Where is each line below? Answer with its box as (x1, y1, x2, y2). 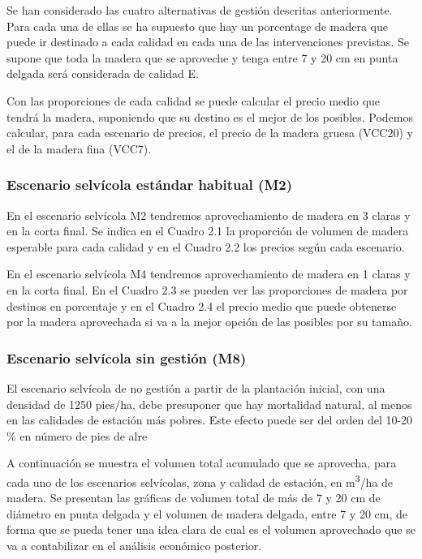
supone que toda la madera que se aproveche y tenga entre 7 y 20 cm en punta (6, 49, 398, 66)
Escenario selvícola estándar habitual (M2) (6, 174, 292, 195)
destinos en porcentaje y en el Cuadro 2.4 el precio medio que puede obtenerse (6, 297, 397, 314)
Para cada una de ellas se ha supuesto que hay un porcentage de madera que (6, 17, 388, 34)
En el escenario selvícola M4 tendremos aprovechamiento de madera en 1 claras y (6, 265, 411, 282)
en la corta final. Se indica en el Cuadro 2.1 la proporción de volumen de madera (6, 222, 409, 239)
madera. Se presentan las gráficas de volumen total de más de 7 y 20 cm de (6, 489, 381, 506)
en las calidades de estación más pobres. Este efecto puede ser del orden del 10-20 (6, 411, 413, 428)
